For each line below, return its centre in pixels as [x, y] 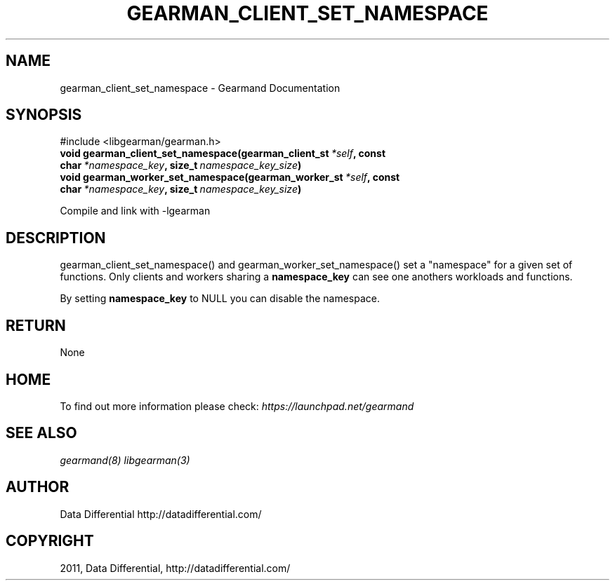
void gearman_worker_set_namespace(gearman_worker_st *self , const [230, 177]
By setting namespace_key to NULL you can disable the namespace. [220, 299]
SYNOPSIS [44, 115]
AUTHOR [38, 487]
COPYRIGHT [50, 541]
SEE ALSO [41, 433]
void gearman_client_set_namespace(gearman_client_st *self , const [223, 154]
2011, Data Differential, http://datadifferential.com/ [175, 568]
